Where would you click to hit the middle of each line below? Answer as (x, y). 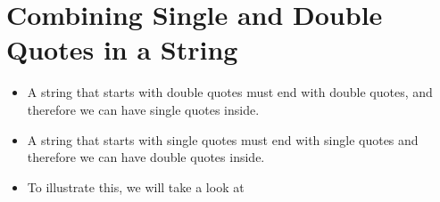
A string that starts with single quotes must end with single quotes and (223, 139)
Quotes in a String (122, 49)
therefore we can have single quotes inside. (143, 109)
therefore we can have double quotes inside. (146, 157)
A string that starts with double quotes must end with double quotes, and (230, 92)
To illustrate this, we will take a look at (136, 186)
